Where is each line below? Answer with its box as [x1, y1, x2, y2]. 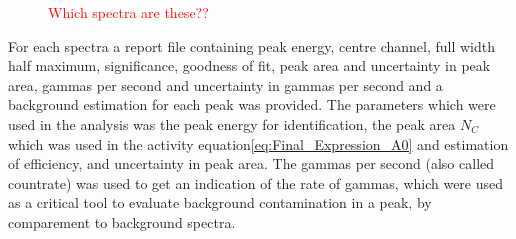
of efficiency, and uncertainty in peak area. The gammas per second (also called [8, 153, 495, 174]
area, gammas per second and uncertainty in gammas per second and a [8, 74, 443, 95]
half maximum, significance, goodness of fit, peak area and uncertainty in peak [8, 55, 491, 76]
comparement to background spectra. [8, 211, 236, 232]
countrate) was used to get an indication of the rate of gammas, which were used [8, 172, 504, 193]
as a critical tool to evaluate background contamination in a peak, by [8, 192, 432, 213]
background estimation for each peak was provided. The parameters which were [8, 94, 496, 115]
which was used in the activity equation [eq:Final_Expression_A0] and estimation [8, 133, 509, 154]
